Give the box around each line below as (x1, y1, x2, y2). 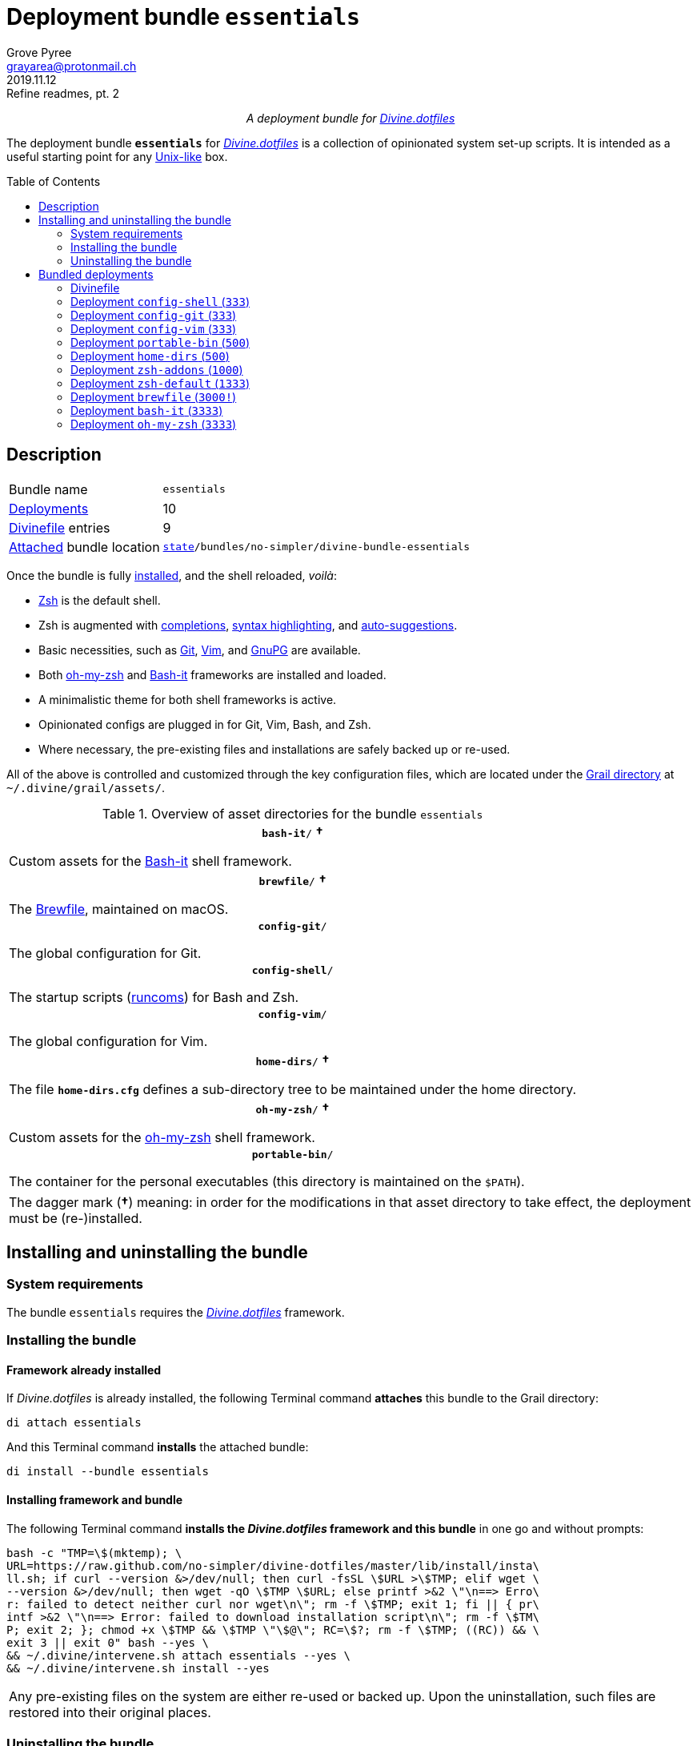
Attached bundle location (9, 538, 160, 555)
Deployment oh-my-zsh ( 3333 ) (70, 416, 237, 431)
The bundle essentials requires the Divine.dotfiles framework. (6, 1305, 345, 1319)
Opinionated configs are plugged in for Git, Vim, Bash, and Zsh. (38, 717, 371, 731)
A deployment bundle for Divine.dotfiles (246, 111, 455, 125)
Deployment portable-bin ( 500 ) (70, 335, 250, 349)
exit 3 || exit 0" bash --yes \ (6, 1635, 209, 1649)
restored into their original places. (9, 1704, 211, 1720)
